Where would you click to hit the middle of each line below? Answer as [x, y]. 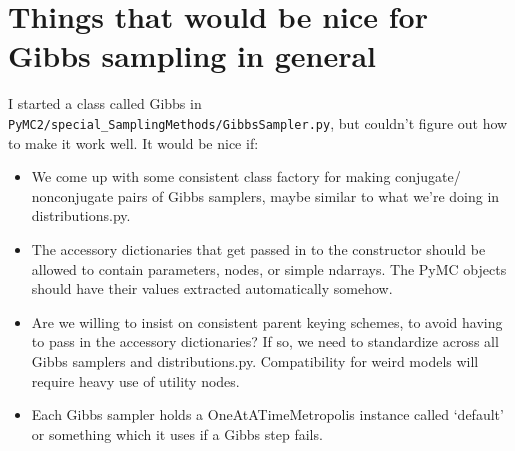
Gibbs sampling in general [192, 55]
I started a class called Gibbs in [105, 103]
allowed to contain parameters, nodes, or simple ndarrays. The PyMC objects [269, 268]
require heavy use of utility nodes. [135, 380]
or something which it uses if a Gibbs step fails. [177, 433]
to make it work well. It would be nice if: [133, 142]
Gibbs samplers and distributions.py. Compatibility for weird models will [255, 360]
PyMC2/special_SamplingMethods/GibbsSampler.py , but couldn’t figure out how [258, 122]
